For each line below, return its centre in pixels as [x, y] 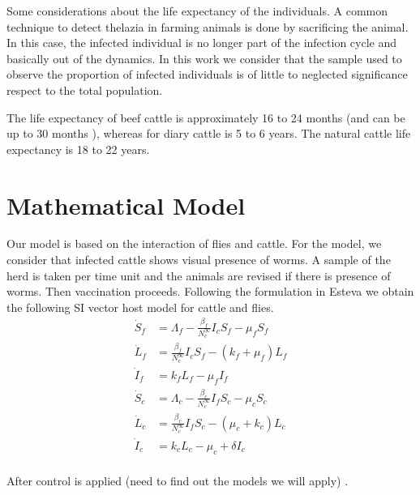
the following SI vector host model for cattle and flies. [140, 307]
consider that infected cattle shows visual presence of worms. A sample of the [199, 260]
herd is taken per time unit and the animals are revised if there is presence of [199, 275]
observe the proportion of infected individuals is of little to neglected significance [207, 74]
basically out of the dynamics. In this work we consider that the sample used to [204, 58]
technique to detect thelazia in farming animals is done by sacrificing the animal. [208, 26]
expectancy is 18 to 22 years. [78, 149]
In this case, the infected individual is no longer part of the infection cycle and [201, 43]
